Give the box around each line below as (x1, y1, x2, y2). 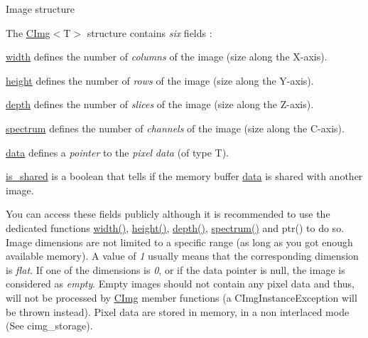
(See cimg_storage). (6, 318, 93, 333)
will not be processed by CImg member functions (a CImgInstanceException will (6, 290, 357, 305)
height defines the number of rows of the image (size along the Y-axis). (6, 73, 314, 88)
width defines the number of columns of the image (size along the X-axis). (6, 49, 328, 64)
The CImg (6, 25, 50, 40)
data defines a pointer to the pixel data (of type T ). (6, 144, 229, 159)
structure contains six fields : (87, 25, 212, 40)
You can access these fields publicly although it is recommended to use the (6, 206, 330, 221)
